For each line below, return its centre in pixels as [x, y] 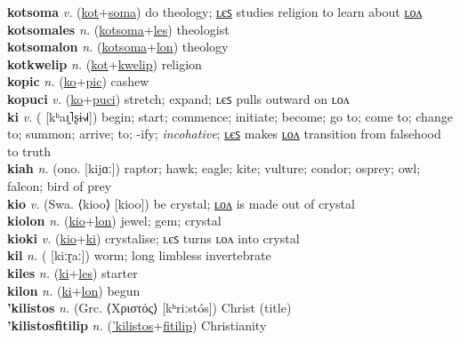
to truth [29, 151]
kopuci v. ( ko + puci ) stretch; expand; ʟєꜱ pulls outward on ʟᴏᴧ [178, 98]
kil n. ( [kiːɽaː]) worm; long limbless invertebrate [139, 255]
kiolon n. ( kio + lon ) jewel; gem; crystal [114, 221]
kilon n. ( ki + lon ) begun [74, 290]
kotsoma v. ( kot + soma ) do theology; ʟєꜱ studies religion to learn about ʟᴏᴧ [215, 12]
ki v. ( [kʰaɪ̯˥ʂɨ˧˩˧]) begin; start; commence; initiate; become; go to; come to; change [230, 116]
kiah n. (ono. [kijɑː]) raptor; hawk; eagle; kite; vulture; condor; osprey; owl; [214, 168]
